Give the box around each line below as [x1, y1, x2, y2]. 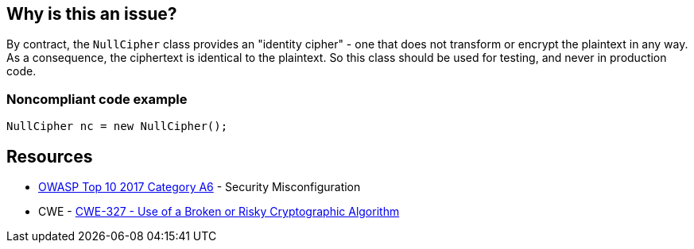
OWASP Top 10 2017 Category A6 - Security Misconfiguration [38, 180, 361, 194]
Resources [6, 146, 93, 167]
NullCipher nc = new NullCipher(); [6, 120, 228, 133]
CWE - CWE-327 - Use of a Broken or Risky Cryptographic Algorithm [38, 205, 400, 219]
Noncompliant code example [6, 90, 188, 107]
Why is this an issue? [6, 4, 177, 24]
